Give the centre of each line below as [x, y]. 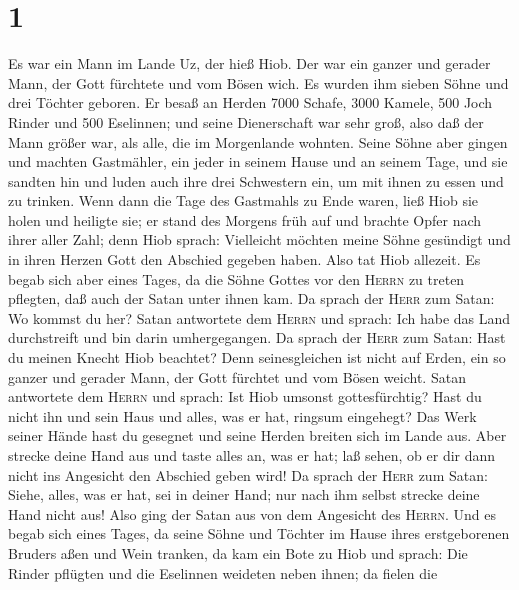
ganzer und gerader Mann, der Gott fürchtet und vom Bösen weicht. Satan [237, 376]
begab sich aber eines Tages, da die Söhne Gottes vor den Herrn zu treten [236, 278]
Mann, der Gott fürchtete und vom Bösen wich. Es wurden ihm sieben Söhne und [258, 82]
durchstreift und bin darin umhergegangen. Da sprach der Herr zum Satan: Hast [257, 337]
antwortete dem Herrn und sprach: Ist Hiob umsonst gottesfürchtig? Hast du [245, 396]
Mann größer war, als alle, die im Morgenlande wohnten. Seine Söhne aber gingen [258, 141]
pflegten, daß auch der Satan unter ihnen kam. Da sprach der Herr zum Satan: [251, 298]
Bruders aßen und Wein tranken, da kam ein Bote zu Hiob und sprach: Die [238, 552]
